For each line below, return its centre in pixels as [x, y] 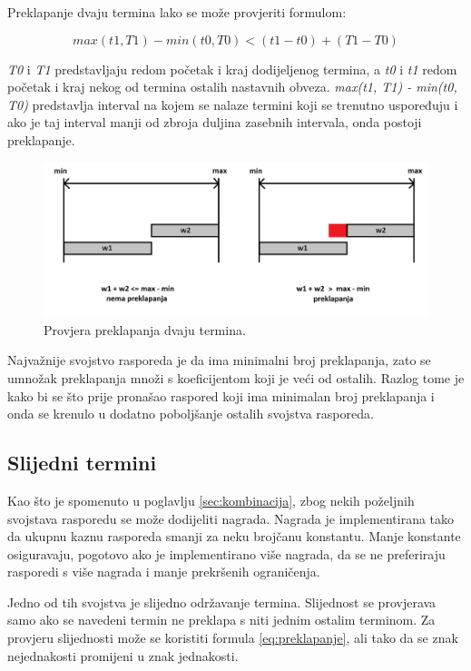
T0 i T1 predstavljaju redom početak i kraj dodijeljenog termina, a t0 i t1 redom [232, 69]
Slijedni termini [82, 463]
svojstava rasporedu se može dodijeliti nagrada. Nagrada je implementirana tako [231, 518]
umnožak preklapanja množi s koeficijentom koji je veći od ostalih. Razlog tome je [236, 377]
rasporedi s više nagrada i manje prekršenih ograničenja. [164, 572]
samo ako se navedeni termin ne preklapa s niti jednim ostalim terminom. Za [221, 620]
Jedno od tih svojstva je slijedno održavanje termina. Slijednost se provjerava [222, 602]
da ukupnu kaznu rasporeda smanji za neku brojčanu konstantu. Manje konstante [234, 536]
